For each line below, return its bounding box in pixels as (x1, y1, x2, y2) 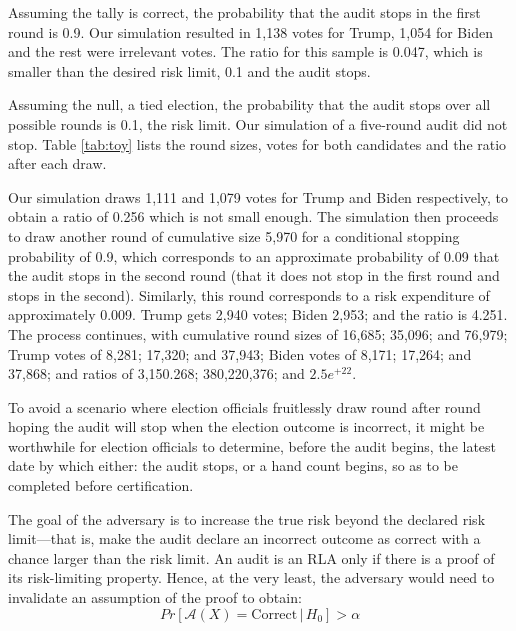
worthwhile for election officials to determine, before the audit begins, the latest (8, 435, 497, 456)
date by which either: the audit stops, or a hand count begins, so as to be (8, 455, 459, 476)
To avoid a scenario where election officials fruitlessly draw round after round (8, 396, 481, 417)
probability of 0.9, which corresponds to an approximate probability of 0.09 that (8, 245, 500, 266)
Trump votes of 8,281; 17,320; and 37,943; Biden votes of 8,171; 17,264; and (8, 343, 472, 364)
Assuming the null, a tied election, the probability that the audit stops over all (8, 94, 491, 115)
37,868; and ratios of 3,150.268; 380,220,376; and (8, 363, 305, 384)
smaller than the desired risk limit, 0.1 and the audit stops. (8, 60, 371, 81)
